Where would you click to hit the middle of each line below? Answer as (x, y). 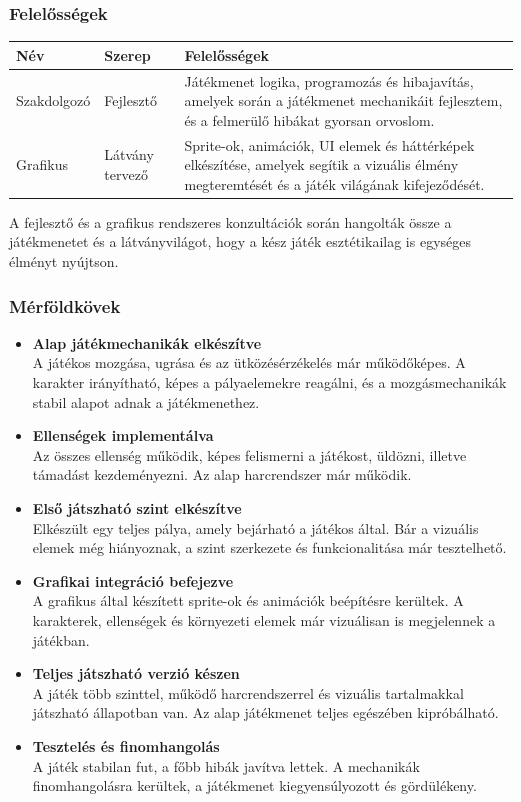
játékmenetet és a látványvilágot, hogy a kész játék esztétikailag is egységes (240, 241)
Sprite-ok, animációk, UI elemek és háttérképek (329, 144)
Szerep (127, 54)
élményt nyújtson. (64, 261)
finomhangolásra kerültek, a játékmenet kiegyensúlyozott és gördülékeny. (254, 785)
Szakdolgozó (53, 100)
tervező (126, 173)
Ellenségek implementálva (123, 435)
